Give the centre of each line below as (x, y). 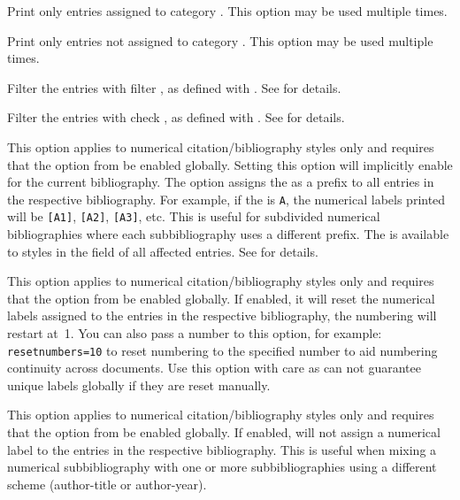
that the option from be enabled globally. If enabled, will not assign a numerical (224, 432)
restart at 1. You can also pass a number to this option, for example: (195, 333)
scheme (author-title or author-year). (107, 484)
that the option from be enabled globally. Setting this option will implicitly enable (230, 164)
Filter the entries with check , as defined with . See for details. (176, 117)
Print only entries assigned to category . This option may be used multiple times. (227, 11)
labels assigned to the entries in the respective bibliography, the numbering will (222, 315)
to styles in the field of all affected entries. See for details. (163, 251)
